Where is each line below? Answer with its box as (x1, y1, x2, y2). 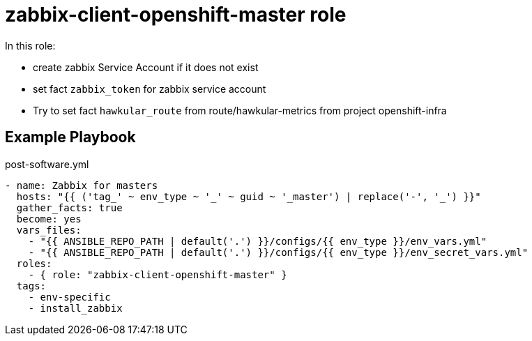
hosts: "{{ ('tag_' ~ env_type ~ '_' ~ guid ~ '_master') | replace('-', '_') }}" (16, 190, 481, 202)
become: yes (16, 213, 82, 225)
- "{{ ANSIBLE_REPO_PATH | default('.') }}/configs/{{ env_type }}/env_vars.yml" (28, 235, 487, 247)
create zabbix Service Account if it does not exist (33, 61, 259, 73)
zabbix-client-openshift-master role (5, 3, 347, 26)
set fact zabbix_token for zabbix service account (33, 82, 266, 95)
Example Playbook (5, 128, 136, 146)
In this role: (5, 39, 56, 52)
